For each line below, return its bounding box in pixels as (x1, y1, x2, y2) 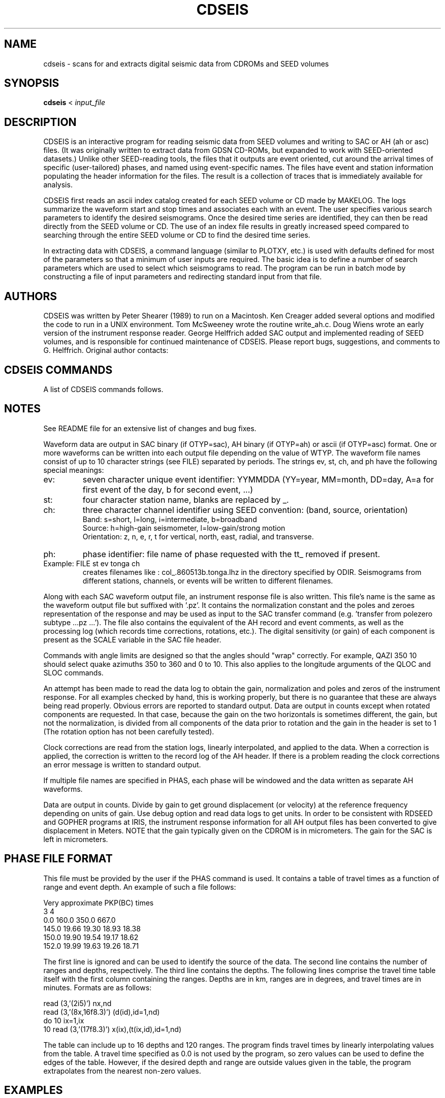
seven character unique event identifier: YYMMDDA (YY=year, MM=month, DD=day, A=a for (82, 474, 434, 485)
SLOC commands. (43, 668, 104, 677)
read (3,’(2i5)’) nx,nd (43, 998, 112, 1008)
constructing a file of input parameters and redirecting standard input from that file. (43, 272, 322, 281)
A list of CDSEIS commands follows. (43, 384, 164, 394)
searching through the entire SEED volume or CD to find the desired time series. (43, 231, 310, 240)
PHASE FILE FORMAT (4, 852, 113, 865)
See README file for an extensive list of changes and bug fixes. (43, 424, 257, 433)
